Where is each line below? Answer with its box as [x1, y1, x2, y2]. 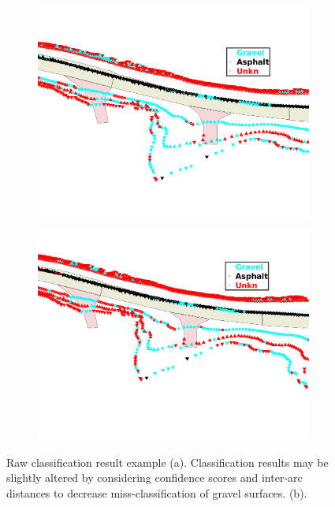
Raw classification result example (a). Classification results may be [6, 453, 329, 470]
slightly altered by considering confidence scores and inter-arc [6, 469, 303, 486]
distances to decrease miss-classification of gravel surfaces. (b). [6, 484, 307, 501]
